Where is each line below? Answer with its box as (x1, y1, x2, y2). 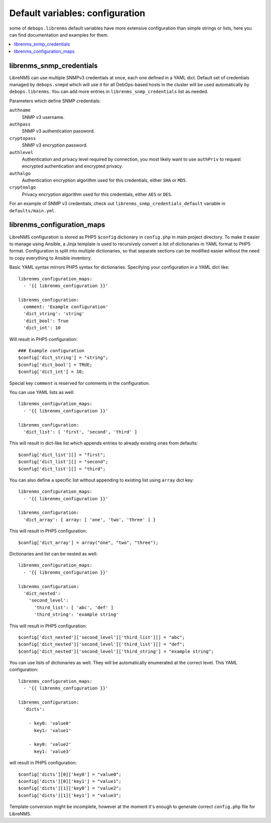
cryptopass (9, 135, 36, 141)
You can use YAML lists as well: (9, 389, 75, 395)
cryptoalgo (9, 185, 36, 190)
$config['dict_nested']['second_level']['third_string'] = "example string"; (18, 648, 214, 654)
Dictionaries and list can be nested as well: (9, 551, 98, 557)
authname (9, 107, 31, 113)
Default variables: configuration (9, 8, 146, 19)
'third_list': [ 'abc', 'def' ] (34, 605, 114, 610)
